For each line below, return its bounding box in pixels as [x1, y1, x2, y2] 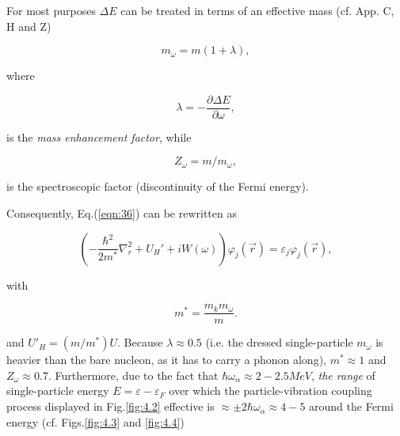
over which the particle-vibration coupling [169, 382, 372, 399]
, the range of [310, 366, 375, 383]
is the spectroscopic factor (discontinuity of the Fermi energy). [6, 178, 309, 195]
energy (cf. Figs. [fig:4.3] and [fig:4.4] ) [6, 413, 185, 430]
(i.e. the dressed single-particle [205, 334, 353, 351]
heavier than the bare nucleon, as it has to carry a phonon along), [6, 351, 326, 368]
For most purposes [6, 2, 96, 18]
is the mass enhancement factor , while [6, 128, 192, 145]
